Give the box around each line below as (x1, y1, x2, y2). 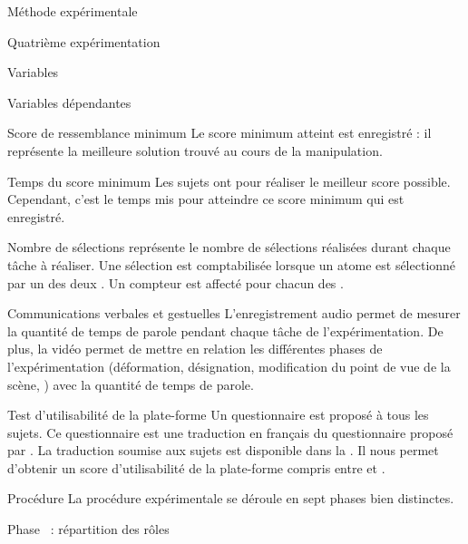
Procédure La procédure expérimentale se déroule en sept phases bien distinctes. (7, 489, 454, 508)
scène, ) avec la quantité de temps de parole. (7, 374, 254, 393)
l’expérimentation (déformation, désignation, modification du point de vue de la (7, 356, 451, 375)
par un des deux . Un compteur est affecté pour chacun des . (7, 273, 344, 292)
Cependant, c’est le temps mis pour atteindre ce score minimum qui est (7, 189, 405, 209)
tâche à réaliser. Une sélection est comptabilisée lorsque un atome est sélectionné (7, 255, 456, 274)
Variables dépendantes (7, 92, 132, 112)
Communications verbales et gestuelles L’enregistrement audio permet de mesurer (7, 304, 461, 323)
